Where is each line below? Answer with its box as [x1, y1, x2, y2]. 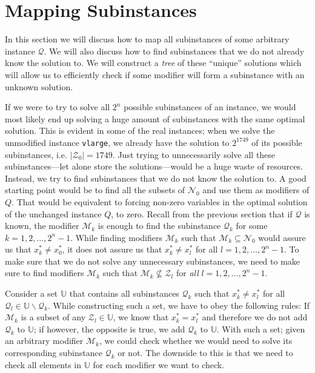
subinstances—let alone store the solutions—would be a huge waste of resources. [5, 160, 303, 173]
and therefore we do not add [202, 311, 308, 323]
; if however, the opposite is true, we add [33, 322, 185, 335]
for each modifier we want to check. [93, 358, 225, 371]
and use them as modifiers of [202, 183, 310, 196]
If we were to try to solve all [5, 101, 110, 113]
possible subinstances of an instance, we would [124, 101, 296, 113]
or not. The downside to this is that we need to [118, 346, 293, 359]
